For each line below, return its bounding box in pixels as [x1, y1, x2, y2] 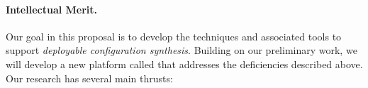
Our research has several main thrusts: [6, 70, 173, 85]
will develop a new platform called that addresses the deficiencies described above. [6, 56, 363, 71]
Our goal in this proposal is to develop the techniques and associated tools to [6, 28, 342, 43]
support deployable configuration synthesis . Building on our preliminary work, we [6, 43, 357, 57]
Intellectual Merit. [6, 1, 98, 16]
